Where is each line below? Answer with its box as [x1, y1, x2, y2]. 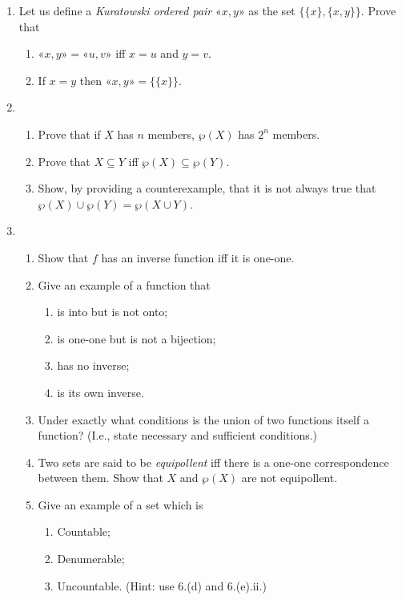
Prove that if [38, 125, 101, 142]
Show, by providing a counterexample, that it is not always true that [38, 180, 376, 197]
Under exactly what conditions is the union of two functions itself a [38, 411, 369, 428]
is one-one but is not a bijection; [57, 330, 216, 347]
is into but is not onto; [57, 303, 168, 320]
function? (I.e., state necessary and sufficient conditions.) [38, 427, 318, 444]
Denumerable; [57, 550, 125, 567]
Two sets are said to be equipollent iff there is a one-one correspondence [38, 453, 389, 470]
